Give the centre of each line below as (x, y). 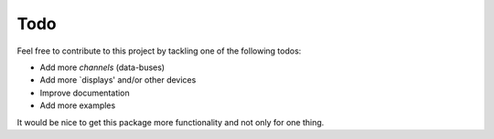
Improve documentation (85, 93)
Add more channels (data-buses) (102, 67)
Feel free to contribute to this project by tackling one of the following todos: (159, 51)
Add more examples (78, 105)
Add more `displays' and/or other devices (118, 80)
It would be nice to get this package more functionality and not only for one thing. (171, 122)
